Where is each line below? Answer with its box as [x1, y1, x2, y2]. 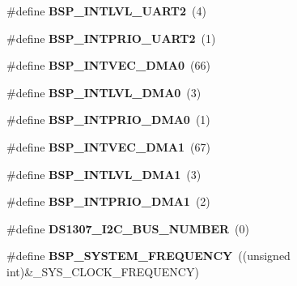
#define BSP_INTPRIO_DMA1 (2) [6, 193, 210, 210]
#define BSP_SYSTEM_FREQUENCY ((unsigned [6, 247, 291, 264]
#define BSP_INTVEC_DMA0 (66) [6, 57, 210, 74]
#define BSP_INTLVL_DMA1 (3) [6, 165, 202, 182]
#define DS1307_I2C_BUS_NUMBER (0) [6, 220, 249, 237]
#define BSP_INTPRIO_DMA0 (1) [6, 111, 210, 128]
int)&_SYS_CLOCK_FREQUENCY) [6, 263, 199, 280]
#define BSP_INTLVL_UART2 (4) [6, 2, 206, 19]
